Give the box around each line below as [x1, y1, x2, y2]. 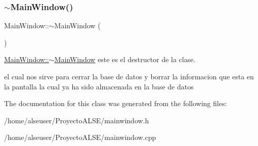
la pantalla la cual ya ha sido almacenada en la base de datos [4, 81, 194, 91]
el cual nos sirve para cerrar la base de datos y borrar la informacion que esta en [4, 71, 254, 81]
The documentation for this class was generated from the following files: [4, 98, 227, 109]
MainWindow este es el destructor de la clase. [54, 54, 196, 65]
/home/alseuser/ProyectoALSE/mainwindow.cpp [4, 132, 156, 142]
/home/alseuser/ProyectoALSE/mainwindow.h [4, 115, 149, 125]
